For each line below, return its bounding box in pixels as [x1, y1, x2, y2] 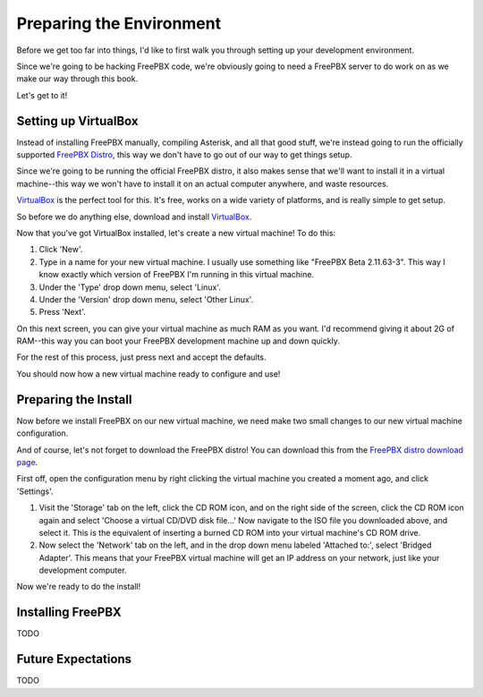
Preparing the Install [16, 392, 132, 407]
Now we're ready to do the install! [16, 582, 141, 592]
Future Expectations [16, 651, 132, 667]
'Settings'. [16, 486, 54, 497]
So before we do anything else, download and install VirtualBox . [16, 211, 252, 222]
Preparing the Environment [16, 13, 222, 33]
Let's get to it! [16, 89, 68, 100]
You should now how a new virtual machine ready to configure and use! [16, 368, 281, 379]
